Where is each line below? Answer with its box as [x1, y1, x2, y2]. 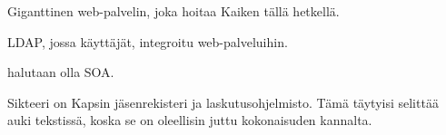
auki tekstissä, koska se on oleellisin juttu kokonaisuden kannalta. [7, 111, 372, 130]
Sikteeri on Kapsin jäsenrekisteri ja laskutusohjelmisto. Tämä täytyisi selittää [7, 92, 439, 111]
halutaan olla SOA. [7, 63, 114, 82]
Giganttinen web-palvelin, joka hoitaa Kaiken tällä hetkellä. [7, 2, 340, 20]
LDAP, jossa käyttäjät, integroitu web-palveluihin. [7, 32, 288, 51]
